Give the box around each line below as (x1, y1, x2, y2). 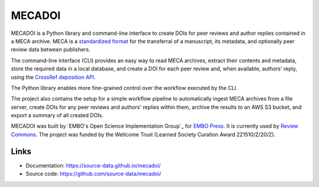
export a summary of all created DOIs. (11, 112, 104, 119)
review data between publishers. (11, 46, 91, 53)
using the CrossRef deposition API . (11, 73, 96, 80)
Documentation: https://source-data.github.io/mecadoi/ (25, 162, 161, 169)
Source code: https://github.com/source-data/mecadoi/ (25, 170, 162, 178)
